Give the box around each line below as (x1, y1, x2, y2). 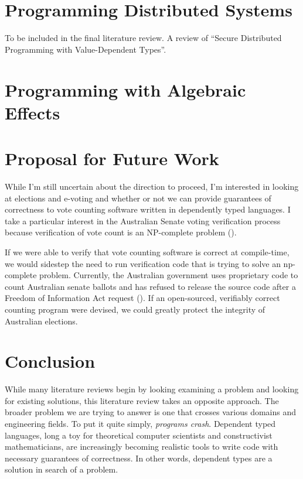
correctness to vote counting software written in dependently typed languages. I (5, 203, 291, 215)
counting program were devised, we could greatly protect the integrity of (5, 303, 265, 315)
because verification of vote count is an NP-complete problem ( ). (5, 226, 237, 238)
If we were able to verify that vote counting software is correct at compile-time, (5, 245, 290, 258)
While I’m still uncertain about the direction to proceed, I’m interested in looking (5, 180, 299, 192)
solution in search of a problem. (5, 463, 118, 475)
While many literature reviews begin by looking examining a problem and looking (5, 383, 299, 395)
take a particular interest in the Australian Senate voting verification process (5, 214, 281, 227)
